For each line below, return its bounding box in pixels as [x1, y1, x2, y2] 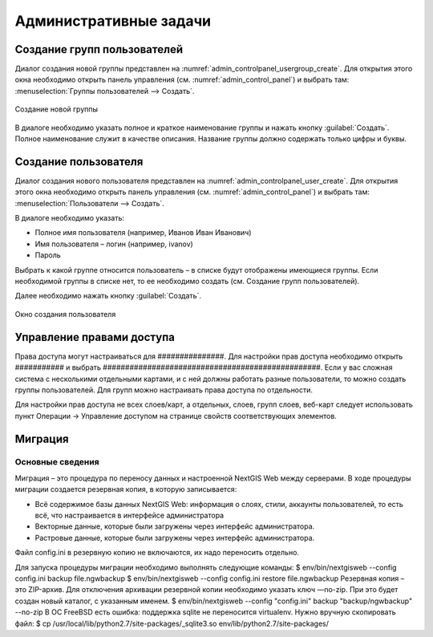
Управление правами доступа [14, 330, 176, 344]
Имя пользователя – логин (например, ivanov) [34, 239, 194, 249]
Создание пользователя [14, 155, 144, 168]
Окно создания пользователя [14, 309, 116, 318]
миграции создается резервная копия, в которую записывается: [14, 485, 237, 494]
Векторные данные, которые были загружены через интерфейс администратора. [34, 521, 315, 531]
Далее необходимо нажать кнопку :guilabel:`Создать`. [14, 291, 202, 301]
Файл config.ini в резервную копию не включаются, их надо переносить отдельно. [14, 548, 300, 558]
